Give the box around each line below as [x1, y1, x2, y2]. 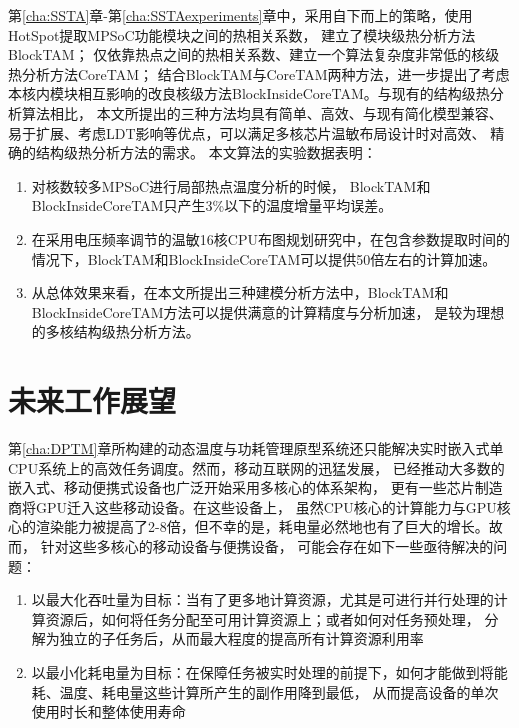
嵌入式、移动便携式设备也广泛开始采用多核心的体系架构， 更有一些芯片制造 [8, 477, 503, 498]
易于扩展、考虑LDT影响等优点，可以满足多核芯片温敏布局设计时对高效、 [8, 122, 486, 143]
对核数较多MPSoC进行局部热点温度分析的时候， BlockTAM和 [31, 175, 431, 196]
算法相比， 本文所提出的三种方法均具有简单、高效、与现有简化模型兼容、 [21, 102, 503, 123]
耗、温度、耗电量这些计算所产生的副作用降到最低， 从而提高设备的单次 [31, 681, 499, 702]
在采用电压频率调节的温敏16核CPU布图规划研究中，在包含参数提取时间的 [31, 228, 510, 249]
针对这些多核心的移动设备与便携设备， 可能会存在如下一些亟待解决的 [40, 536, 494, 556]
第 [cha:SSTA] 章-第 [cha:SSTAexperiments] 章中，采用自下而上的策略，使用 [8, 5, 473, 25]
